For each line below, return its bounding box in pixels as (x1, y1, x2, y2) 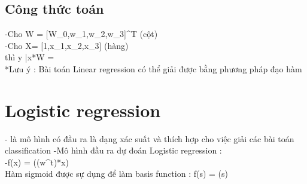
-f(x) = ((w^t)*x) (5, 155, 69, 168)
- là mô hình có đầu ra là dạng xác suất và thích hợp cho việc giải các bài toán (5, 132, 294, 145)
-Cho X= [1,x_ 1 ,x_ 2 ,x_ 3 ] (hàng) (5, 39, 129, 51)
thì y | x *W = (5, 51, 54, 63)
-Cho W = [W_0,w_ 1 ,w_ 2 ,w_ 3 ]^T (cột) (5, 27, 158, 40)
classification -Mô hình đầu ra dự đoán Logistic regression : (5, 144, 222, 157)
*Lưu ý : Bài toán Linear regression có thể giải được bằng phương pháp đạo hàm (5, 62, 302, 75)
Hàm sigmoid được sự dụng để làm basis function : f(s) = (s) (5, 167, 229, 180)
